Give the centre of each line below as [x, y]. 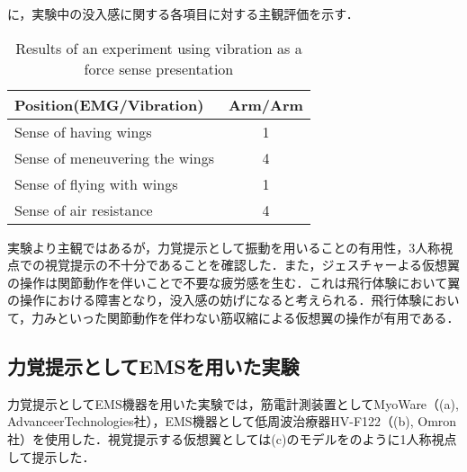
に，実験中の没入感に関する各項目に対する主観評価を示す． [183, 13]
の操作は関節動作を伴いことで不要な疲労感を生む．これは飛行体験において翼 [234, 282]
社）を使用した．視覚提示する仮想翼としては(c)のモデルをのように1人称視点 [232, 438]
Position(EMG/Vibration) [109, 104]
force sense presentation [159, 68]
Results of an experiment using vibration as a [159, 48]
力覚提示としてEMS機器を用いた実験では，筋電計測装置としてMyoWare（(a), [233, 403]
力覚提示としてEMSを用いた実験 [153, 365]
